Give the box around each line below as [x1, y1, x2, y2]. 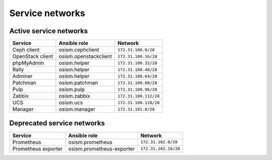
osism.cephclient [58, 46, 99, 53]
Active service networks [9, 27, 88, 35]
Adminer [12, 73, 33, 80]
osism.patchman [58, 79, 98, 87]
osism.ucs [58, 99, 83, 106]
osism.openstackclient [58, 53, 112, 60]
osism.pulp [58, 86, 85, 93]
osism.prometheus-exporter [68, 145, 135, 152]
